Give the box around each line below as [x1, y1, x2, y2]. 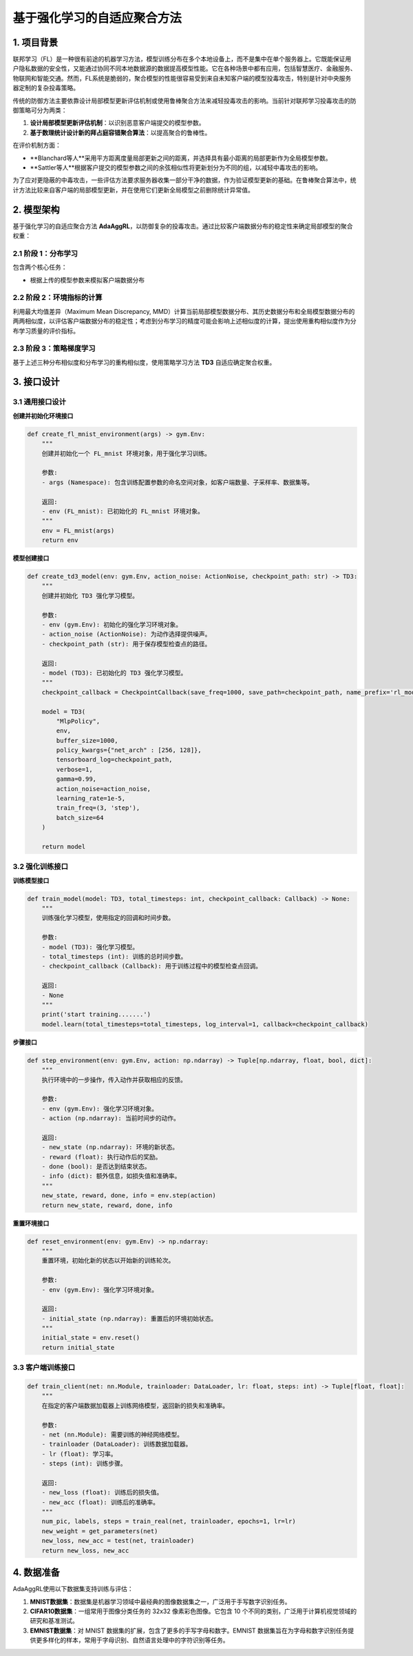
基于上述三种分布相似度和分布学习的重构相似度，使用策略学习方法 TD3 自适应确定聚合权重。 [12, 358, 276, 366]
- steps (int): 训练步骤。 [41, 1459, 127, 1468]
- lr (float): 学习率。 [41, 1450, 117, 1458]
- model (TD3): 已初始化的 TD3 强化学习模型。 [41, 669, 187, 677]
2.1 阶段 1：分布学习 [12, 248, 78, 258]
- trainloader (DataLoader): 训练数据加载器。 [41, 1440, 192, 1448]
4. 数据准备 [12, 1566, 60, 1579]
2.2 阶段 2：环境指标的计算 [12, 293, 103, 303]
